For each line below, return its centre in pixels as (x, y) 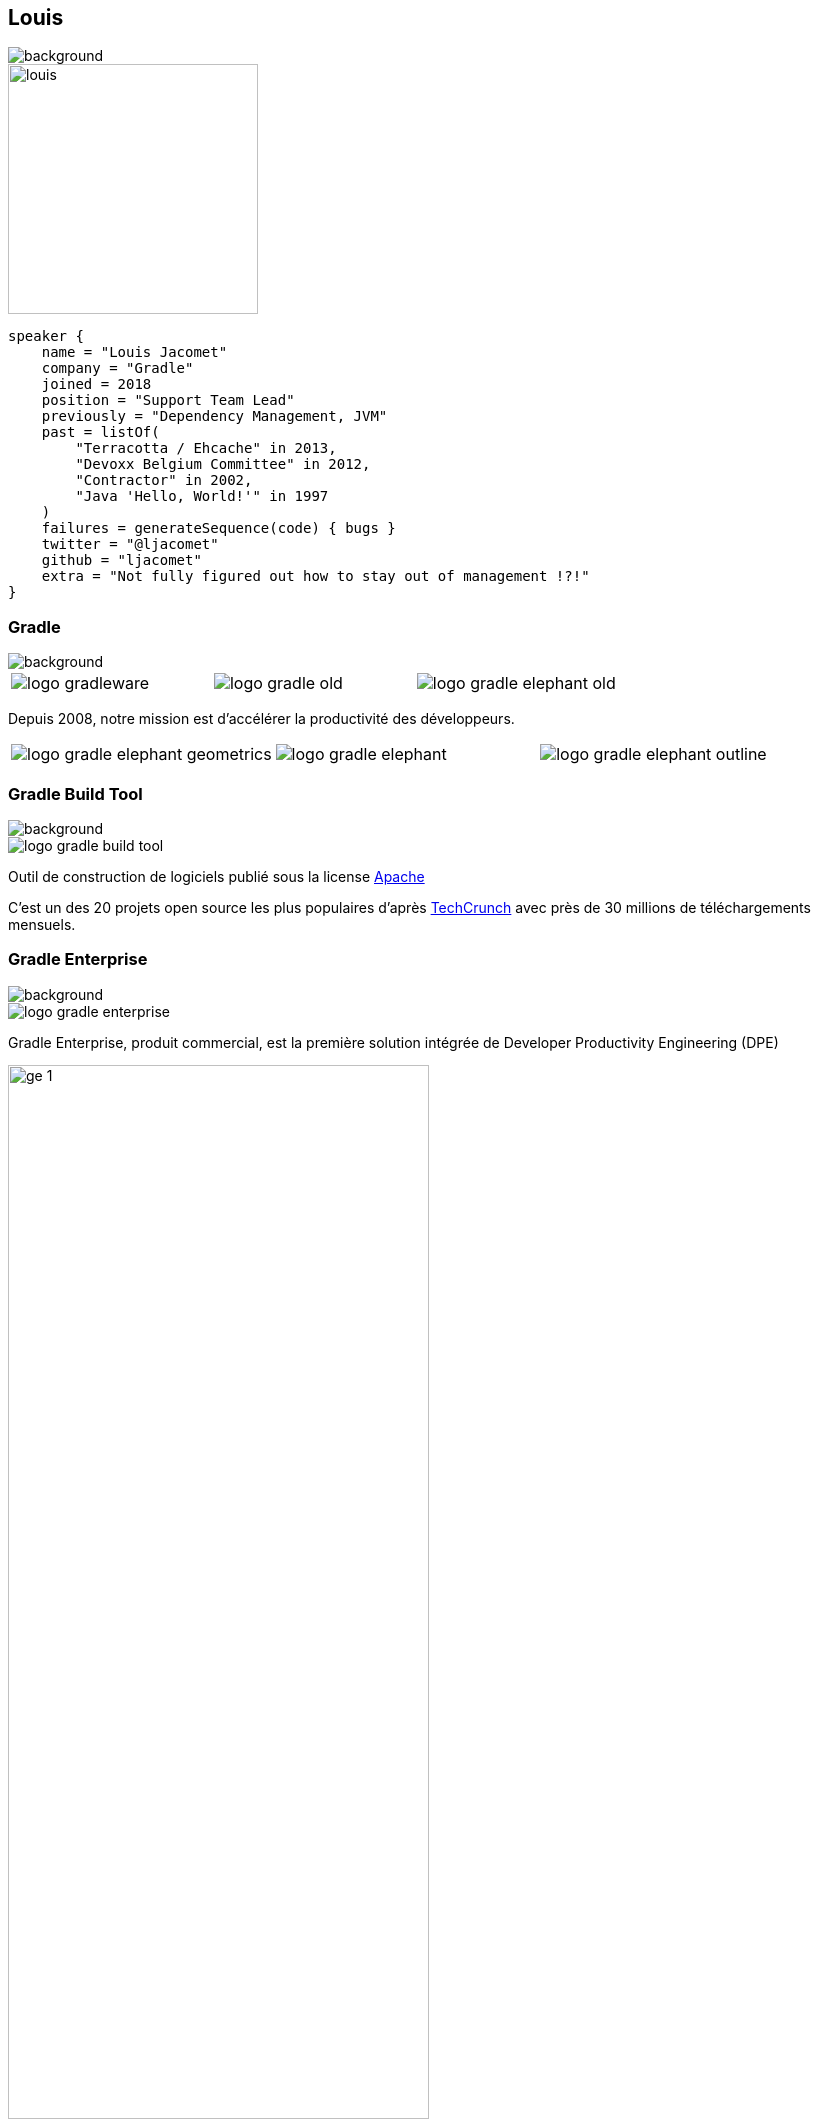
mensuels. (42, 924)
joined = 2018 (96, 384)
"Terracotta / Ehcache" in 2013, (206, 448)
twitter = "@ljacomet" (130, 544)
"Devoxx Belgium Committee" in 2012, (223, 464)
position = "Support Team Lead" (168, 400)
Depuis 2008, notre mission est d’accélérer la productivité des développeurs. (261, 719)
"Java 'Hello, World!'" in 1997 (202, 496)
